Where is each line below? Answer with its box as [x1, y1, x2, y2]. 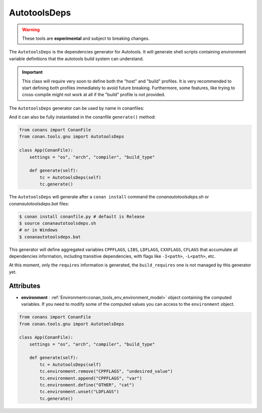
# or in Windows [19, 227, 58, 233]
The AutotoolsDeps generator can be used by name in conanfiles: [9, 105, 145, 111]
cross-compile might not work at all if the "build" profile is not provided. [22, 92, 165, 98]
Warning [22, 27, 40, 33]
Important [22, 69, 43, 75]
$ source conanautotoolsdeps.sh [19, 220, 97, 226]
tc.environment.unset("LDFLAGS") [39, 389, 119, 395]
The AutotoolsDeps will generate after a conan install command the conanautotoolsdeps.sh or [9, 194, 209, 200]
